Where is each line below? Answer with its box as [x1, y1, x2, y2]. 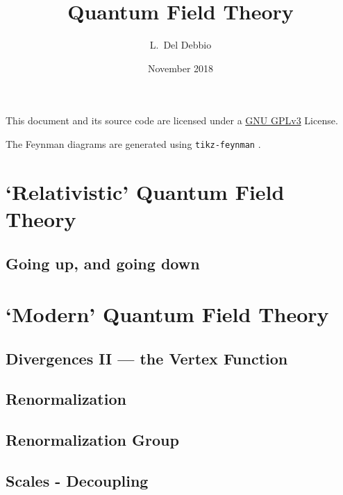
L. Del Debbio [149, 37, 212, 52]
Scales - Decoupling [6, 470, 149, 492]
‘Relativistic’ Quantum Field [6, 177, 285, 205]
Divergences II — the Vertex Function [6, 347, 288, 369]
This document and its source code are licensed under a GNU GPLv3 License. [6, 113, 338, 128]
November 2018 [147, 60, 214, 75]
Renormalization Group [6, 429, 179, 451]
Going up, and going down [6, 252, 200, 274]
